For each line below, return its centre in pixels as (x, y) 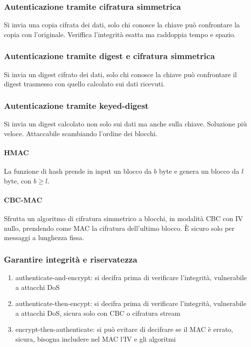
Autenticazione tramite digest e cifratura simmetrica (109, 56)
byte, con (18, 180)
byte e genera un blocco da (199, 171)
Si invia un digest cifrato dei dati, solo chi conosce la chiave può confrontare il (120, 74)
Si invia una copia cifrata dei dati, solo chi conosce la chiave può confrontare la (122, 25)
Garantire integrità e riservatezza (71, 259)
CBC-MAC (23, 199)
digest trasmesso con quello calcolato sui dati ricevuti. (85, 84)
